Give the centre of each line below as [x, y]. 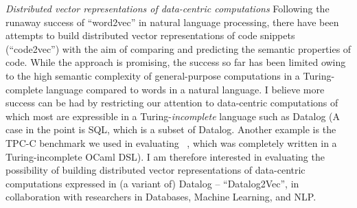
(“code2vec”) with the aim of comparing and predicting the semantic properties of [178, 48]
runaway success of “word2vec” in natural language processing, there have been [172, 22]
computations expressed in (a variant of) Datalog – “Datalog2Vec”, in [152, 183]
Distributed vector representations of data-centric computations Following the [168, 8]
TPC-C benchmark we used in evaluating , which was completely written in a [171, 142]
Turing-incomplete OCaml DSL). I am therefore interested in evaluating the [165, 156]
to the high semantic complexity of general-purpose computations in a [153, 75]
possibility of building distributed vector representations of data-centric [156, 170]
